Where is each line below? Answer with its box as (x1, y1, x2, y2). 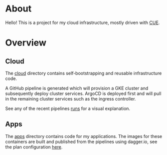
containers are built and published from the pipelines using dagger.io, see (5, 138, 157, 144)
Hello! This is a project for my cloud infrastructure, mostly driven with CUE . (5, 19, 160, 25)
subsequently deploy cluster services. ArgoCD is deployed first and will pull (5, 90, 161, 96)
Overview (5, 37, 47, 48)
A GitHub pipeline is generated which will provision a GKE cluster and (5, 85, 149, 91)
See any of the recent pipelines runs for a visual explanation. (5, 105, 130, 111)
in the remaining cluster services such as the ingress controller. (5, 95, 136, 101)
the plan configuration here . (5, 143, 63, 150)
